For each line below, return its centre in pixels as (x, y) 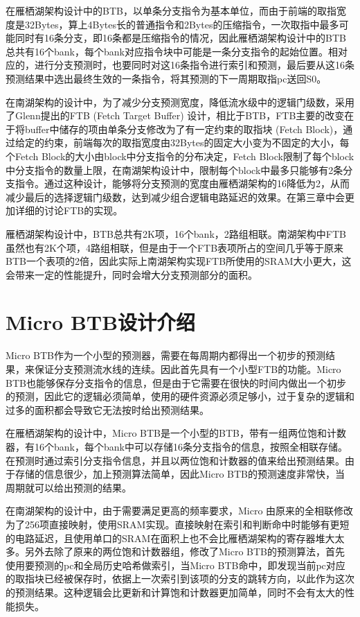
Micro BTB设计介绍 (101, 322)
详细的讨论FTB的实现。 (69, 210)
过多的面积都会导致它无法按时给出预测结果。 (107, 409)
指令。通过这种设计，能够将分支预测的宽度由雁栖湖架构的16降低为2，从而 (182, 183)
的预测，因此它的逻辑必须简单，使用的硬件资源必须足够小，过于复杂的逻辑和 (180, 396)
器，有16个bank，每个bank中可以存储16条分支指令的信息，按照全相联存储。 (177, 446)
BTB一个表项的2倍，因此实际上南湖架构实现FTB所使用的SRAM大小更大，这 (179, 261)
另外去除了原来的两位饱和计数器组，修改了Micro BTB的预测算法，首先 (185, 551)
